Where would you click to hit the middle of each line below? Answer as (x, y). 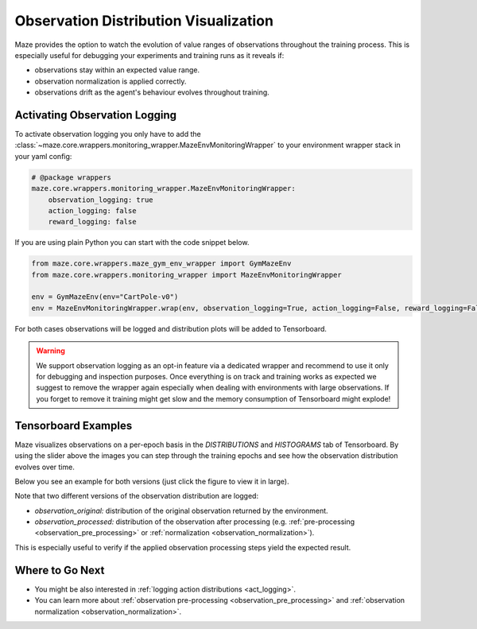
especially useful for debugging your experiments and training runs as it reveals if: (149, 55)
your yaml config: (43, 156)
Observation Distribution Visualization (144, 21)
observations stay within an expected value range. (117, 70)
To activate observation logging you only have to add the (108, 134)
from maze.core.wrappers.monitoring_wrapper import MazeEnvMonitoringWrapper (186, 275)
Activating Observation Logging (95, 115)
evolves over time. (45, 467)
